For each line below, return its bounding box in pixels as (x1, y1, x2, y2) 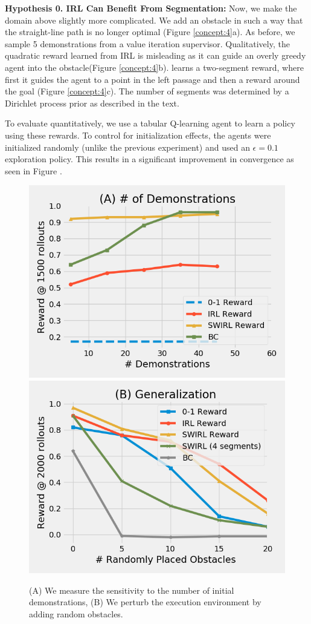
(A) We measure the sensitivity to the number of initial (29, 583, 234, 596)
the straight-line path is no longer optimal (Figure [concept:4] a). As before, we (5, 25, 295, 38)
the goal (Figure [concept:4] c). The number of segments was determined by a (5, 85, 289, 97)
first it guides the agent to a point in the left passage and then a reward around (5, 73, 300, 85)
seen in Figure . (5, 164, 62, 177)
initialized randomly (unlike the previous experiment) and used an (5, 140, 250, 153)
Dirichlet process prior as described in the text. (5, 96, 179, 109)
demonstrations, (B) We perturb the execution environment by (29, 596, 261, 608)
